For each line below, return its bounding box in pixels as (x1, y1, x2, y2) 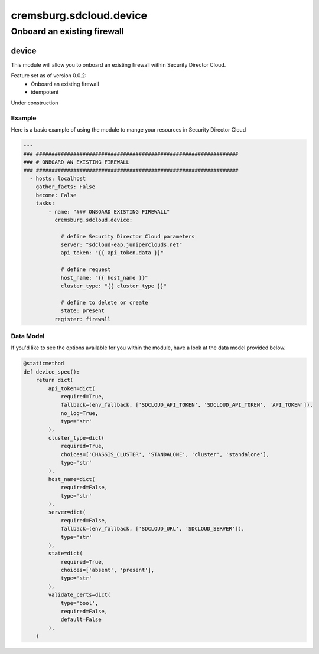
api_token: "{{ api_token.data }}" (60, 250, 164, 256)
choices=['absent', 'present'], (60, 567, 155, 574)
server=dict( (48, 509, 86, 516)
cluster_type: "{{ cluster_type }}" (60, 283, 167, 289)
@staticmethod (23, 360, 64, 367)
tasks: (35, 200, 55, 207)
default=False (60, 616, 102, 623)
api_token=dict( (48, 385, 96, 392)
